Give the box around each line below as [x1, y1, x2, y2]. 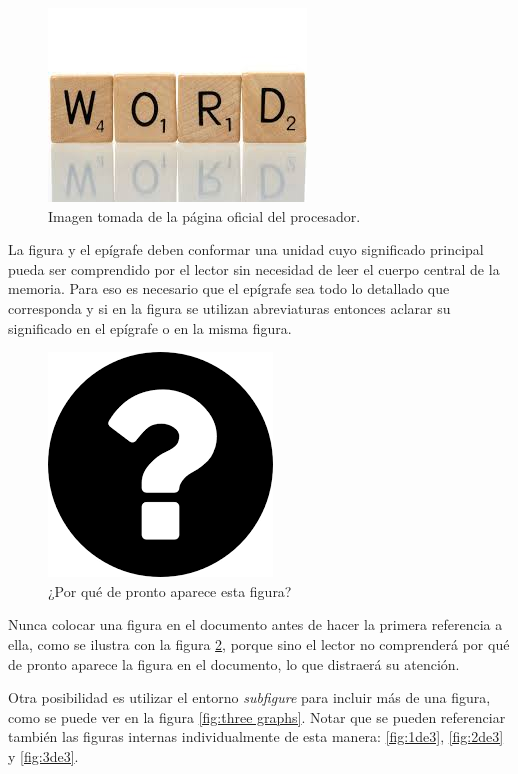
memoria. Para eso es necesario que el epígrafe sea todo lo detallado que [8, 278, 450, 299]
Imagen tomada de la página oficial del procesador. [48, 205, 361, 226]
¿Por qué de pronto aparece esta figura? [48, 580, 292, 601]
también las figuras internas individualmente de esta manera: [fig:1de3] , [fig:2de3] [8, 726, 504, 747]
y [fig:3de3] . [8, 745, 79, 766]
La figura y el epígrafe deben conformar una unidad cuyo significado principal [8, 239, 484, 260]
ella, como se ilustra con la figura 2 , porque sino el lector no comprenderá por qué [8, 633, 510, 654]
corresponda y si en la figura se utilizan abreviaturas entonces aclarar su [8, 297, 451, 318]
